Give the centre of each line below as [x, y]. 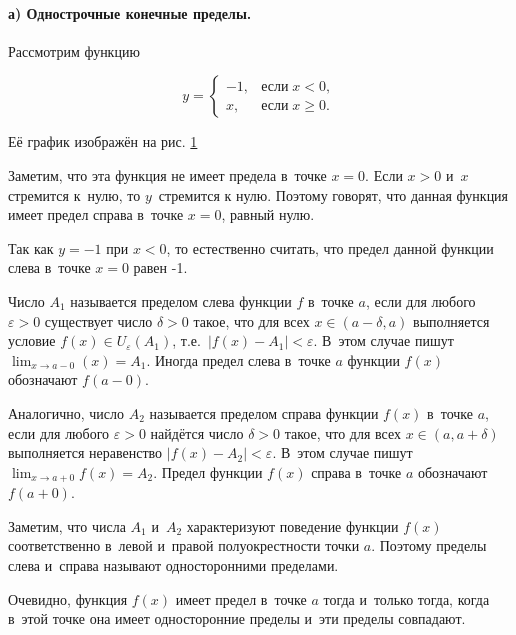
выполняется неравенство [85, 452]
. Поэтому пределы [429, 545]
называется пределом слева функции [181, 300]
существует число [98, 320]
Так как [31, 247]
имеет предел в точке [241, 598]
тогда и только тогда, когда [406, 598]
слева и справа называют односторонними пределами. [173, 564]
